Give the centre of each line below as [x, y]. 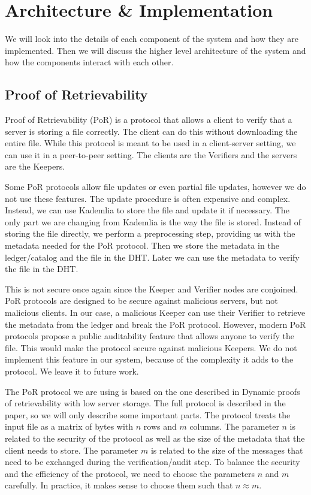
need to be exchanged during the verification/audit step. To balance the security [153, 462]
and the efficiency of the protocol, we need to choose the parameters [130, 473]
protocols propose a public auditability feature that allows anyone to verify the [150, 336]
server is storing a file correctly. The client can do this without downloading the [151, 131]
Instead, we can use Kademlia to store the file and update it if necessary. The [147, 210]
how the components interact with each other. [89, 62]
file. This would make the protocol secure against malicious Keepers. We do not [151, 347]
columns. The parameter [234, 426]
